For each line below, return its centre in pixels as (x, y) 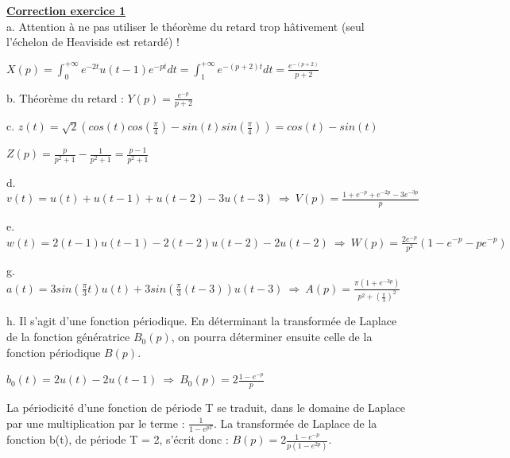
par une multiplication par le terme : (96, 423)
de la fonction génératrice (68, 337)
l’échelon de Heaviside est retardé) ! (93, 42)
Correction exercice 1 (66, 10)
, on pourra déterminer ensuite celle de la (272, 337)
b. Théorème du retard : (65, 97)
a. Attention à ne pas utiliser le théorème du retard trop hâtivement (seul (185, 26)
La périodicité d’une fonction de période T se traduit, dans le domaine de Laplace (206, 408)
